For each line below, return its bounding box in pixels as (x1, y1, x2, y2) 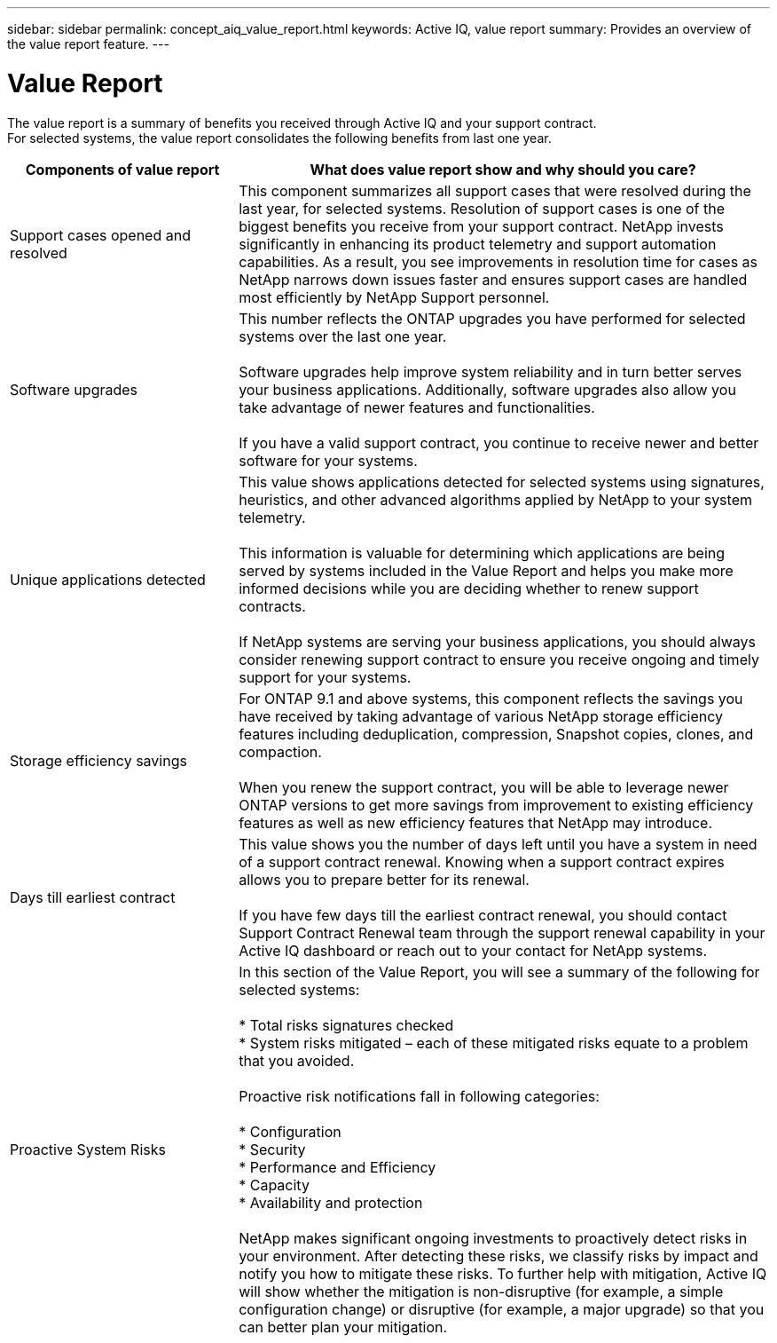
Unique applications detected (10, 570, 206, 589)
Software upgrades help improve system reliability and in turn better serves (239, 362, 742, 381)
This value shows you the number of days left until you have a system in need (239, 834, 757, 853)
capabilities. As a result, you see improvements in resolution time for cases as (239, 252, 758, 271)
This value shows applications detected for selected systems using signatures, (239, 472, 765, 491)
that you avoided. (239, 1051, 355, 1070)
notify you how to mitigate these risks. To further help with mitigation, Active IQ (239, 1264, 767, 1283)
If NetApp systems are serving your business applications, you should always (239, 632, 756, 651)
